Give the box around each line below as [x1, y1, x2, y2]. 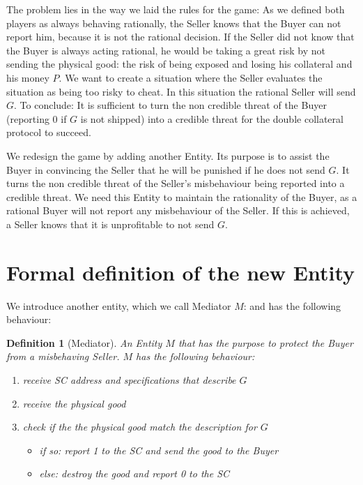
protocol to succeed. [6, 125, 91, 140]
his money [6, 70, 49, 84]
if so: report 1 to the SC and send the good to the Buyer [39, 442, 279, 457]
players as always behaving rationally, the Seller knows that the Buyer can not [6, 15, 341, 30]
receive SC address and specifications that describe [22, 373, 236, 387]
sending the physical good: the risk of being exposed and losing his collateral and [6, 57, 353, 71]
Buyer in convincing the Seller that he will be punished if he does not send [6, 162, 325, 177]
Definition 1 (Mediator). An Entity [6, 335, 162, 350]
